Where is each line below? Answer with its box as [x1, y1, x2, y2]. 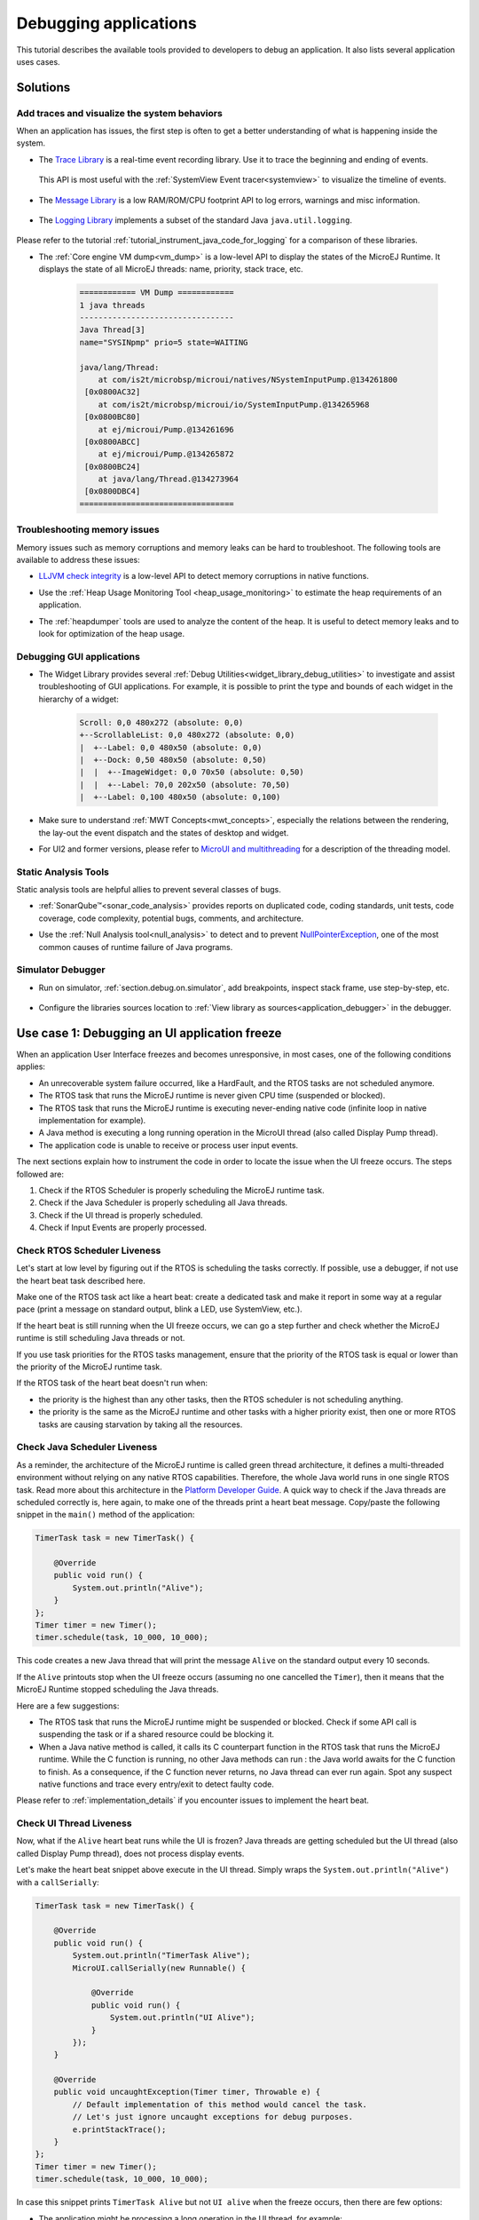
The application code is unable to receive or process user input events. [38, 1139, 299, 1150]
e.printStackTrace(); [72, 2124, 167, 2135]
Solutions [16, 80, 71, 95]
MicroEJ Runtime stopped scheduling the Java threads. [16, 1684, 219, 1695]
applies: [16, 1061, 46, 1072]
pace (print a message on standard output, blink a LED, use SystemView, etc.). [16, 1304, 303, 1314]
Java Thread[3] [79, 325, 145, 335]
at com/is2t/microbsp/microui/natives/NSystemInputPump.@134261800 [98, 374, 398, 385]
